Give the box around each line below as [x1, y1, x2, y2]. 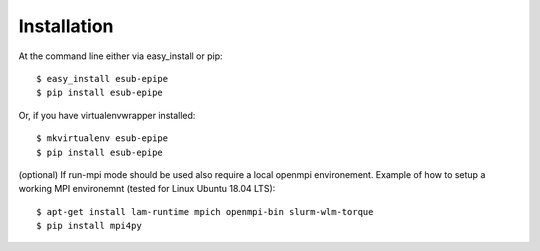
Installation [18, 15, 114, 37]
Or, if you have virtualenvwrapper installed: [18, 109, 196, 121]
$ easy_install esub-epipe [36, 73, 169, 84]
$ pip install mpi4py [36, 220, 142, 232]
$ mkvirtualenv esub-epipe [36, 133, 169, 144]
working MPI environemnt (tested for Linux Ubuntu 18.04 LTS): [18, 183, 276, 195]
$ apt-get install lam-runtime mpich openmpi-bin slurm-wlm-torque [36, 206, 374, 217]
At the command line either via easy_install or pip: [18, 50, 224, 62]
